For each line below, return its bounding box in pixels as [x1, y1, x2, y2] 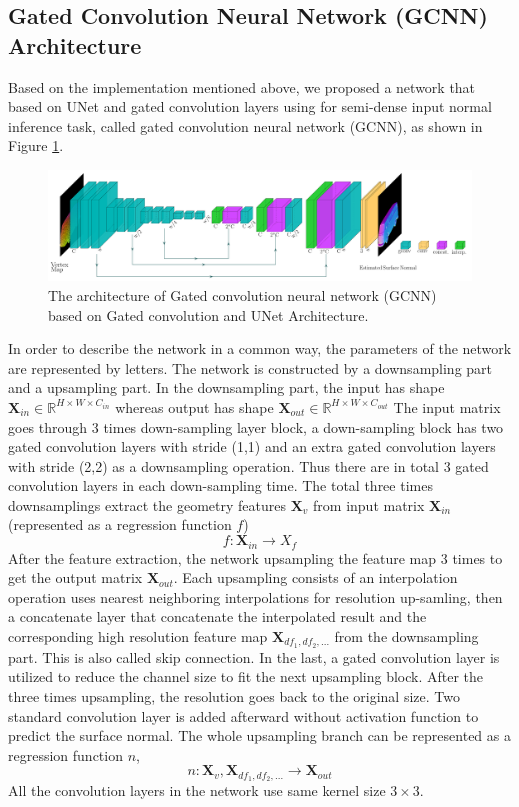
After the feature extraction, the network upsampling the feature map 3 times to [8, 547, 503, 568]
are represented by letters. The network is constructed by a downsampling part [8, 357, 493, 378]
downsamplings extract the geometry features [8, 494, 286, 515]
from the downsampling [334, 625, 479, 646]
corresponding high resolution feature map [8, 625, 268, 646]
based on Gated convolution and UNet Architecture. [48, 304, 369, 325]
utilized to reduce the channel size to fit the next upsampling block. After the [8, 666, 484, 687]
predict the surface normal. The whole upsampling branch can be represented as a [8, 725, 511, 746]
